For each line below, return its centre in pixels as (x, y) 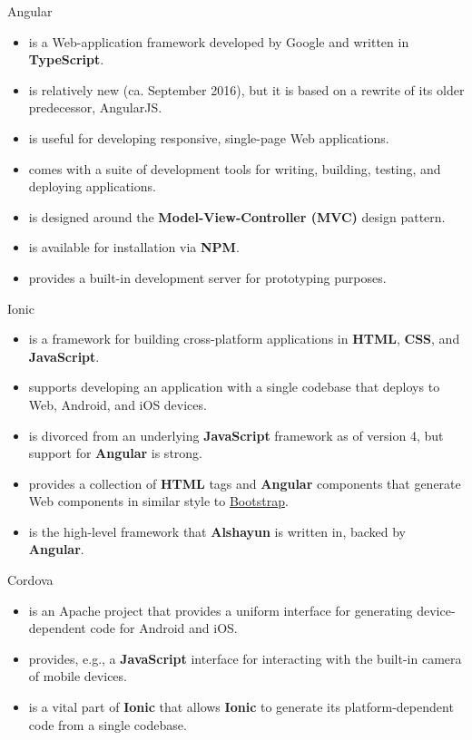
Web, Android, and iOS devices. (118, 404)
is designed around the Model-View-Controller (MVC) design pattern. (237, 216)
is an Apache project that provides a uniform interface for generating (221, 610)
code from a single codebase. (108, 724)
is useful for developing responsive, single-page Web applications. (209, 137)
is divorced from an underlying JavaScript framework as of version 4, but (236, 435)
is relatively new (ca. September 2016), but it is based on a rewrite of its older (246, 89)
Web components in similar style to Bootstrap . (158, 501)
